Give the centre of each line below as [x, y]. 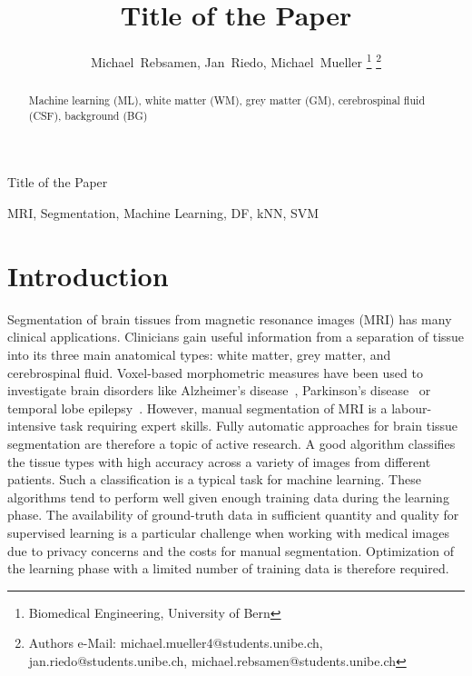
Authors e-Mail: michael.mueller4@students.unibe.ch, [176, 643]
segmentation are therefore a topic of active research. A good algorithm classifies [231, 443]
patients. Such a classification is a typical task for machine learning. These [214, 479]
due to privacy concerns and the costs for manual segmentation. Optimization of [231, 550]
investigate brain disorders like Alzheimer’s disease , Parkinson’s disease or [219, 390]
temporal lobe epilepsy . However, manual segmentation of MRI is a [197, 408]
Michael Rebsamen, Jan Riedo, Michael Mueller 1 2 [236, 60]
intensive [32, 426]
